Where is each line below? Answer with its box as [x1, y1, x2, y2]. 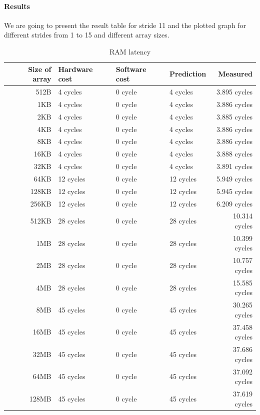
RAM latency [109, 46, 151, 56]
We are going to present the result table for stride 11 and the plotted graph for [4, 19, 246, 30]
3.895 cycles [216, 86, 252, 97]
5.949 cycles [216, 173, 252, 183]
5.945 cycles [216, 185, 252, 196]
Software [115, 63, 146, 74]
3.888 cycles [216, 148, 252, 159]
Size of [28, 63, 51, 74]
